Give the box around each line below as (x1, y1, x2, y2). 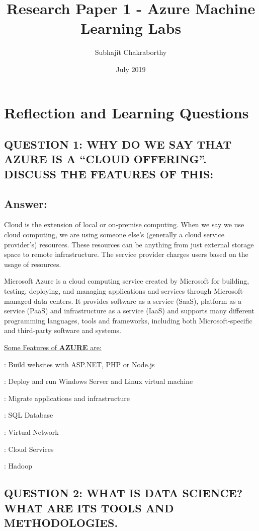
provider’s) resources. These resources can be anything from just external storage (4, 239, 254, 249)
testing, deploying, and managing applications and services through (4, 286, 212, 296)
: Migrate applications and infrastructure (4, 392, 130, 403)
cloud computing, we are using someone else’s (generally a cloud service (4, 229, 224, 240)
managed (4, 295, 32, 306)
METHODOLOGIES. (4, 514, 118, 530)
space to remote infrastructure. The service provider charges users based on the (4, 249, 248, 259)
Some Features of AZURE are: (4, 342, 102, 352)
